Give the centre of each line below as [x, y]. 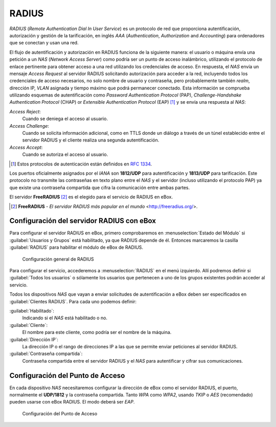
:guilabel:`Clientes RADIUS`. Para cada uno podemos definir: [73, 301]
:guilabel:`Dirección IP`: [34, 339]
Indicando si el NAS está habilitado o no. [65, 318]
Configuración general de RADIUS [58, 259]
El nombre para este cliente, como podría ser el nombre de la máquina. [97, 333]
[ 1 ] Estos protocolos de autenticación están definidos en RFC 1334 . [82, 164]
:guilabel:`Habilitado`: [32, 311]
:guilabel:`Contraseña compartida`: [46, 354]
